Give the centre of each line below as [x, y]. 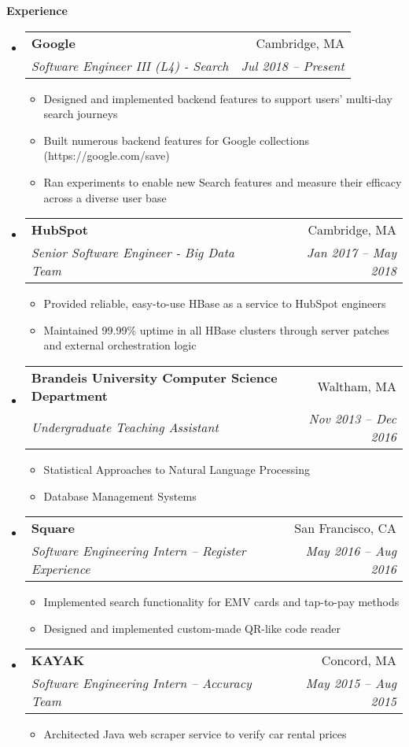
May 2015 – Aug [351, 683]
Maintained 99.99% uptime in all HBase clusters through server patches [216, 329]
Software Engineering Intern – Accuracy [141, 683]
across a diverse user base [105, 197]
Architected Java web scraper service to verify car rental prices [195, 734]
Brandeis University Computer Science [154, 377]
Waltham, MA [357, 386]
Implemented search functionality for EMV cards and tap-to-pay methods [221, 602]
